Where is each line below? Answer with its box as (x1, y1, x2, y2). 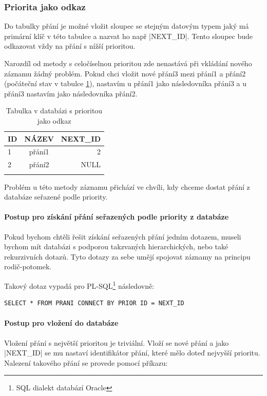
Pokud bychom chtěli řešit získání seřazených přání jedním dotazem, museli (4, 231, 241, 242)
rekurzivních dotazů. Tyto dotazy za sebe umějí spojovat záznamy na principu (4, 251, 251, 262)
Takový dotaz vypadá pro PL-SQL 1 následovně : (4, 279, 155, 291)
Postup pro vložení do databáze (4, 318, 119, 328)
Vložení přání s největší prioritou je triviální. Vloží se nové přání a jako (4, 337, 229, 348)
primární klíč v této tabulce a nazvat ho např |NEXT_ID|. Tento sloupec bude (4, 30, 253, 41)
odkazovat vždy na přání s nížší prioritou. (4, 41, 136, 51)
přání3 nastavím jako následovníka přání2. (4, 88, 138, 98)
